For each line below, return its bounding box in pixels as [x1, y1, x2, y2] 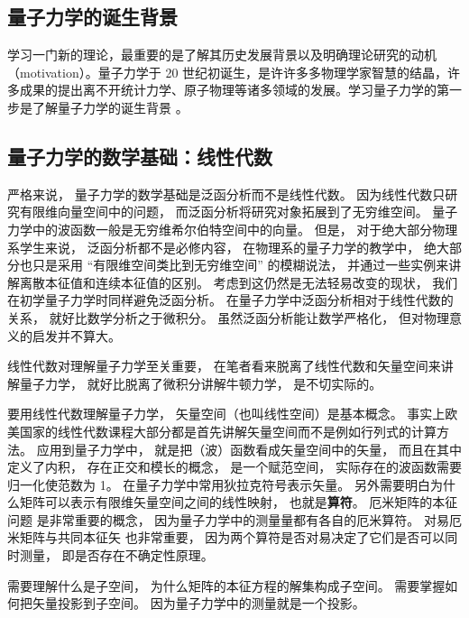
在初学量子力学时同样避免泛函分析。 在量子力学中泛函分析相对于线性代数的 [7, 291, 454, 309]
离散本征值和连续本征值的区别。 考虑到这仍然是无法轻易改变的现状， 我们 [19, 272, 458, 291]
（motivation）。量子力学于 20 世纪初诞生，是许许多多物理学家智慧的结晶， [7, 62, 448, 81]
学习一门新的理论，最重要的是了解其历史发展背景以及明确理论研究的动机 [7, 45, 437, 64]
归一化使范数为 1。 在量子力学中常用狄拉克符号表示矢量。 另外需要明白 [7, 475, 430, 493]
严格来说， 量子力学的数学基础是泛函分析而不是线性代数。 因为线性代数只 [7, 184, 446, 203]
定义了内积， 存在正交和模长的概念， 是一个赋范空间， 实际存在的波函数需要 [7, 457, 462, 476]
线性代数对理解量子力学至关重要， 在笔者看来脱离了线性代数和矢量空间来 [7, 356, 441, 375]
